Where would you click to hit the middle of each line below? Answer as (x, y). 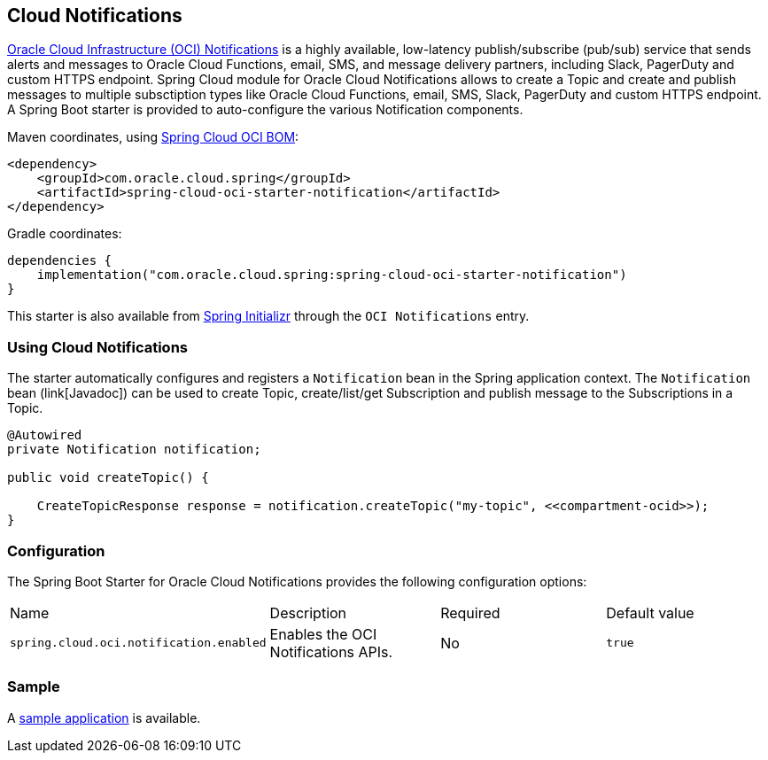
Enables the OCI (323, 634)
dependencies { (60, 261)
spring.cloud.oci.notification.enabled (138, 643)
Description (308, 613)
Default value (650, 613)
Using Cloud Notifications (97, 347)
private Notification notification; (134, 450)
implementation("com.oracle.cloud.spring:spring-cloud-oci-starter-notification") (332, 275)
